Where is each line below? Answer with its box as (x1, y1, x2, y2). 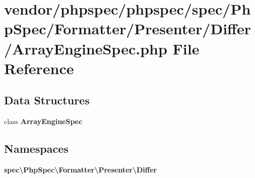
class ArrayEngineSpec (4, 116, 83, 127)
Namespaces (4, 141, 69, 156)
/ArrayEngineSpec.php (4, 38, 167, 58)
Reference (4, 57, 74, 78)
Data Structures (4, 92, 90, 108)
